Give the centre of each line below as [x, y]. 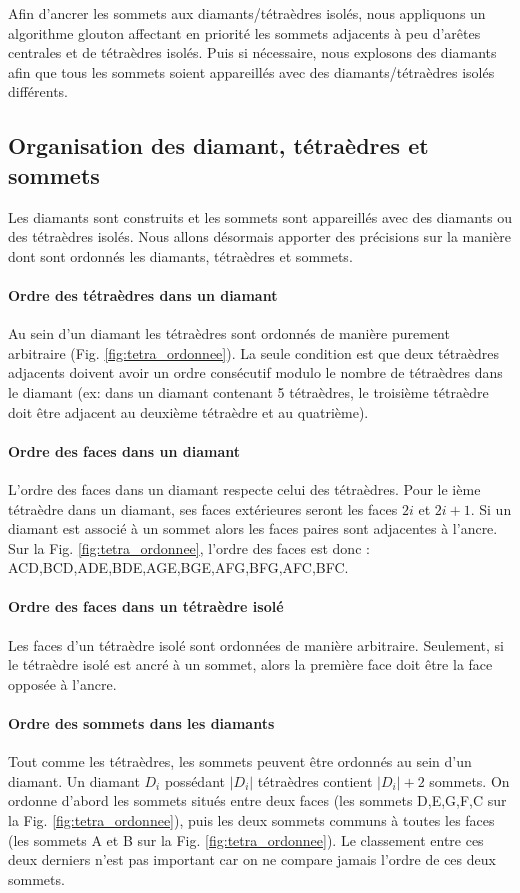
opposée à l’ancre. [62, 683]
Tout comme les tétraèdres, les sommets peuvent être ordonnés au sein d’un [240, 761]
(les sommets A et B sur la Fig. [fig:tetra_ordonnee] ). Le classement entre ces [246, 839]
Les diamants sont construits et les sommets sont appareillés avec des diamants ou [260, 216]
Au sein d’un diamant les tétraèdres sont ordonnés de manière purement [229, 333]
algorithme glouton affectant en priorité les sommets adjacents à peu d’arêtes [244, 32]
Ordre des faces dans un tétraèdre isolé [146, 606]
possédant [194, 780]
